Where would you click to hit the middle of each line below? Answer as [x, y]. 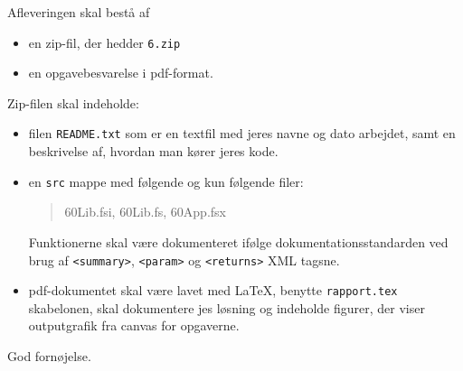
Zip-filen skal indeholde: [73, 102]
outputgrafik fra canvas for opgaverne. [134, 325]
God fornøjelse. [49, 356]
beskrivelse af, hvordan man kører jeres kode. [153, 151]
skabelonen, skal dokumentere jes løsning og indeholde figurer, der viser [227, 307]
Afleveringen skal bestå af [79, 12]
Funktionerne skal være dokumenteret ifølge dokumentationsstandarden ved [238, 241]
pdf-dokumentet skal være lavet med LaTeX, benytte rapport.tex [213, 290]
